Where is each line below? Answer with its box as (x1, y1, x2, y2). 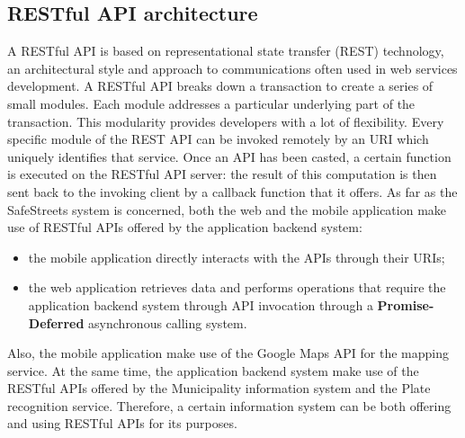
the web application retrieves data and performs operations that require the (28, 278, 446, 297)
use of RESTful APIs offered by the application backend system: (7, 218, 362, 237)
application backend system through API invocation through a (28, 295, 373, 314)
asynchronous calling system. (88, 313, 247, 332)
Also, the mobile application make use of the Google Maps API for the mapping (7, 344, 449, 362)
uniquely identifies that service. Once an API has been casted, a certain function (7, 147, 452, 165)
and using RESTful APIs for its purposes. (7, 414, 237, 433)
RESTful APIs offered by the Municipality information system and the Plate (7, 379, 431, 398)
